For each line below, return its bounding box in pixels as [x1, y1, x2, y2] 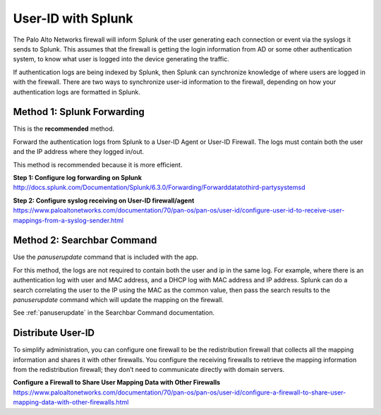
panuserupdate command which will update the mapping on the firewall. [13, 296, 224, 303]
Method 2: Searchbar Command [13, 234, 157, 246]
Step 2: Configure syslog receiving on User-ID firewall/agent [13, 196, 195, 205]
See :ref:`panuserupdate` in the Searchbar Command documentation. [13, 308, 215, 317]
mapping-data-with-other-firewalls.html [13, 398, 129, 407]
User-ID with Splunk [13, 11, 133, 26]
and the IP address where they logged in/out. [13, 148, 145, 156]
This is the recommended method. [13, 124, 115, 133]
